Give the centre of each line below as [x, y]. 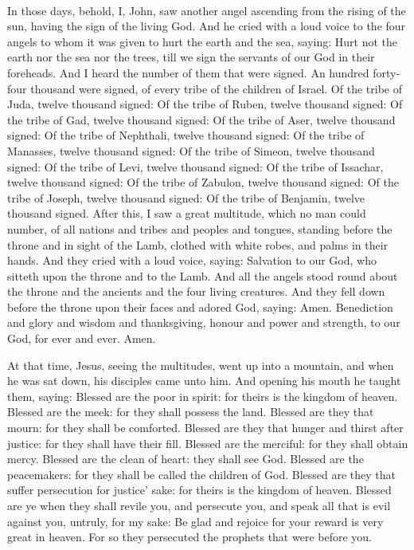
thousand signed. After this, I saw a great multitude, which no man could [187, 213]
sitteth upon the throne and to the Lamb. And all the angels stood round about [203, 275]
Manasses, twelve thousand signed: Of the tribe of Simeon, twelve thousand [191, 150]
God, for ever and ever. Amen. [82, 338]
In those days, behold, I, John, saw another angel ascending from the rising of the [207, 10]
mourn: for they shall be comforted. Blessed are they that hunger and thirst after [205, 428]
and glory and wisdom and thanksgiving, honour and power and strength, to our [204, 322]
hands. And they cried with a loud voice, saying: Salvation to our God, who [192, 260]
